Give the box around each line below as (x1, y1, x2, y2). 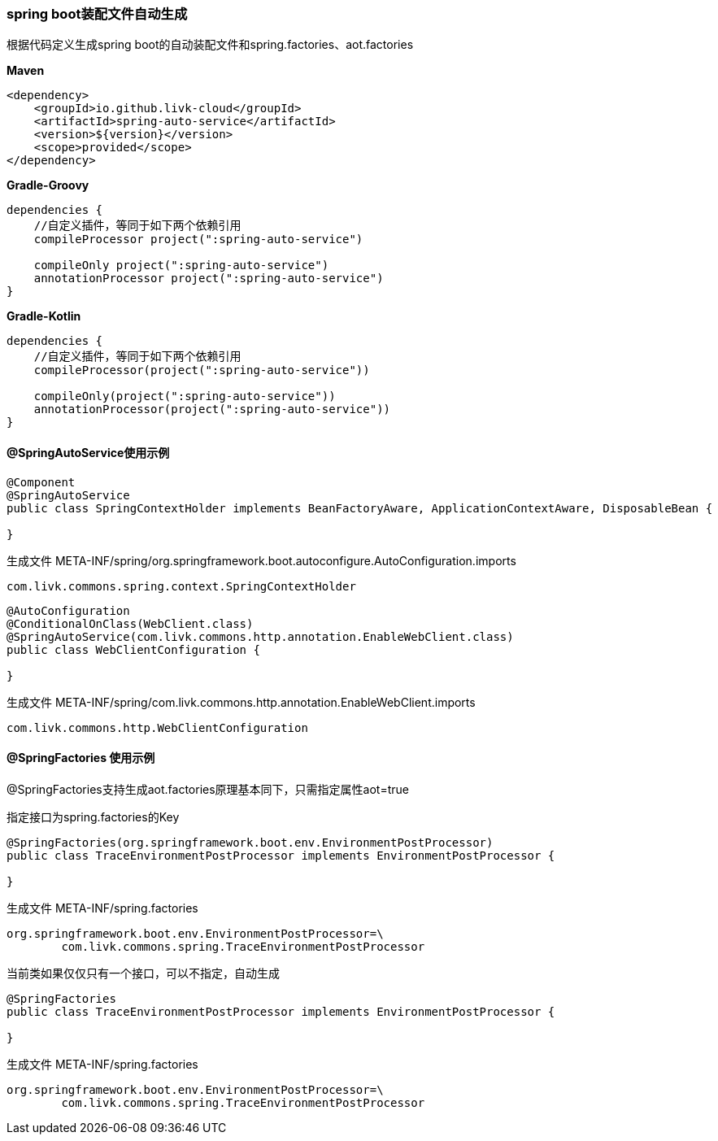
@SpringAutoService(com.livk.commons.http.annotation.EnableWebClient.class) (7, 629, 514, 643)
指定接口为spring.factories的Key (7, 809, 180, 824)
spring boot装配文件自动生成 (7, 6, 188, 22)
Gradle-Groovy (7, 178, 89, 193)
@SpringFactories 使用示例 (7, 751, 155, 765)
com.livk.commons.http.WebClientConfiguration (7, 721, 308, 734)
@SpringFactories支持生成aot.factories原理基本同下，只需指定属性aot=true (7, 782, 409, 796)
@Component (7, 475, 76, 489)
